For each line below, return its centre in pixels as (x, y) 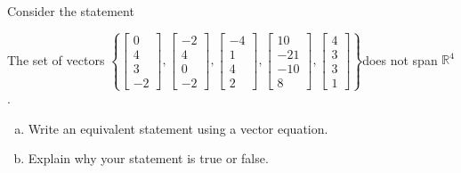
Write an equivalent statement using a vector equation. (178, 128)
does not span (400, 59)
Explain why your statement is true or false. (148, 158)
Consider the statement (71, 11)
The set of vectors (56, 59)
